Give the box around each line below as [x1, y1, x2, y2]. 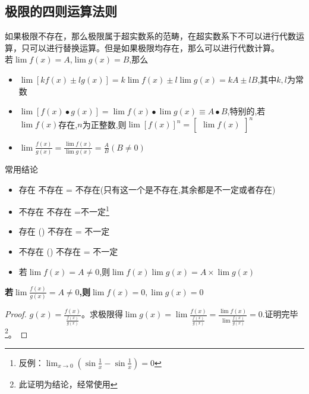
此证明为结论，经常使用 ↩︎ [18, 377, 118, 390]
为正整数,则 [82, 118, 127, 130]
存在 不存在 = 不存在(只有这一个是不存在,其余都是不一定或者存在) [18, 183, 276, 195]
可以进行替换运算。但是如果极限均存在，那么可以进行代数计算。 [29, 41, 279, 54]
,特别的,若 [227, 105, 266, 117]
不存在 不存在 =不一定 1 [18, 204, 109, 217]
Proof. [5, 308, 27, 320]
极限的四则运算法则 [5, 2, 117, 20]
